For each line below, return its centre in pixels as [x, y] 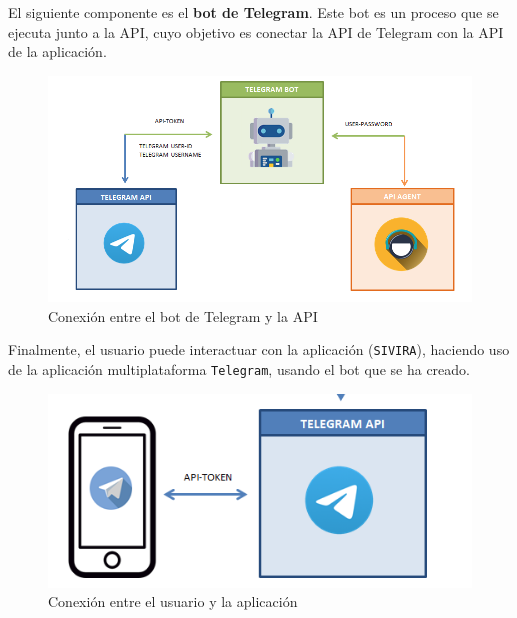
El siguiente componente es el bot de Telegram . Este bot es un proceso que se [253, 12]
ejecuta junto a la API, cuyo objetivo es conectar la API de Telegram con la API [256, 31]
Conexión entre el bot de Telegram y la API [183, 315]
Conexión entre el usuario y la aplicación [173, 601]
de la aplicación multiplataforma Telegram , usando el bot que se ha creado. [239, 368]
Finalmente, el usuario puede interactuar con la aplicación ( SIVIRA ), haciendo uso [259, 349]
